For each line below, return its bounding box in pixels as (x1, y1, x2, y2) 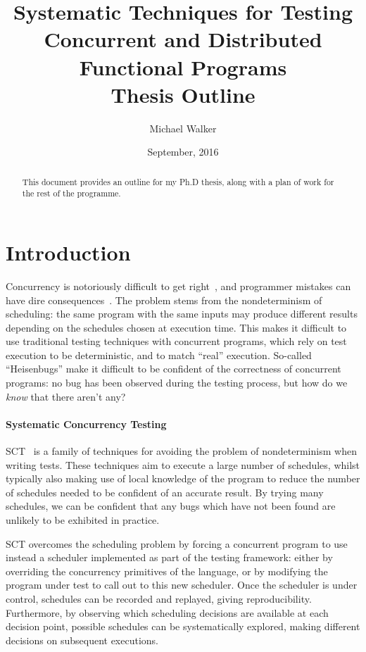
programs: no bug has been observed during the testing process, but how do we (6, 375, 348, 390)
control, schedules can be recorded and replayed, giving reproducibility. (6, 591, 312, 606)
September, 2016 (147, 144, 219, 159)
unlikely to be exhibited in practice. (6, 513, 160, 527)
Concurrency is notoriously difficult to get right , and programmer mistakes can (6, 278, 351, 293)
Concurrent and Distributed (44, 25, 322, 54)
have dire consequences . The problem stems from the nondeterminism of (6, 292, 322, 307)
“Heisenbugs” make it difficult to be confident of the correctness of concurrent (6, 361, 341, 376)
